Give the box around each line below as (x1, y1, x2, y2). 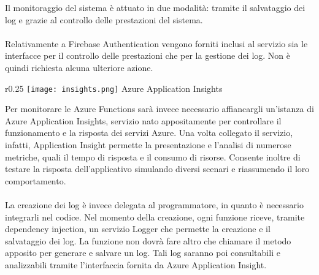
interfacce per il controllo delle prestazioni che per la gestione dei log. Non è (5, 49, 291, 62)
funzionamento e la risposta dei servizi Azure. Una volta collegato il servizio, (5, 126, 293, 139)
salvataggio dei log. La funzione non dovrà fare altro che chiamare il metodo (5, 234, 291, 247)
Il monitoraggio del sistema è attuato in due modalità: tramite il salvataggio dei (5, 1, 306, 13)
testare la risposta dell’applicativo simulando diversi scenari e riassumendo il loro (5, 162, 310, 175)
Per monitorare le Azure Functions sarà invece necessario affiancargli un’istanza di (5, 102, 314, 115)
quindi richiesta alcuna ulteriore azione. (5, 61, 153, 73)
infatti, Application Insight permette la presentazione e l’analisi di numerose (5, 138, 291, 151)
